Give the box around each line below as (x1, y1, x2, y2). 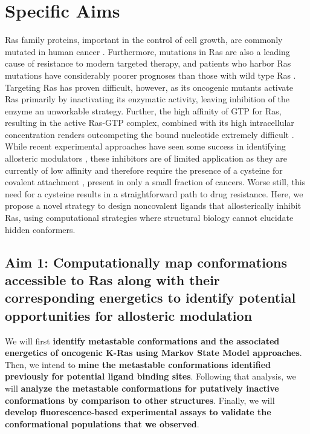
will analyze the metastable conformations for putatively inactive (5, 381, 279, 394)
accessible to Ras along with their (5, 271, 220, 289)
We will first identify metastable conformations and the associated (5, 334, 280, 347)
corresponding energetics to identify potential (5, 288, 296, 307)
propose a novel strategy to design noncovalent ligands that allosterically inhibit (5, 199, 302, 212)
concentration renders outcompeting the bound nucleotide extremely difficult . (5, 128, 294, 140)
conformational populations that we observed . (5, 417, 199, 430)
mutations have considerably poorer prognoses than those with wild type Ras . (5, 68, 296, 81)
